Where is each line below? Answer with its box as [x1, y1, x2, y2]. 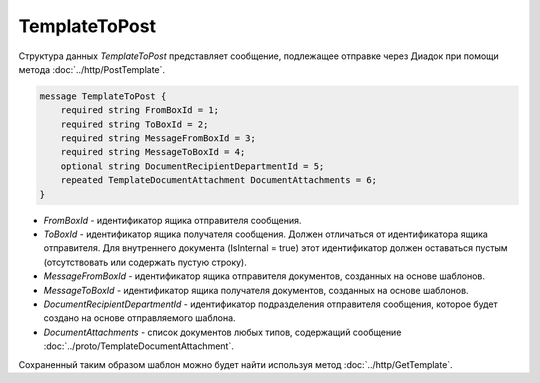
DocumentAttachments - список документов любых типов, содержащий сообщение [43, 326, 402, 338]
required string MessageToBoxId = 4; [60, 146, 246, 158]
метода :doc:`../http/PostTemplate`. [18, 63, 165, 75]
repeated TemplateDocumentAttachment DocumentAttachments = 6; [60, 175, 378, 186]
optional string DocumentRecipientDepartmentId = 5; [60, 160, 325, 172]
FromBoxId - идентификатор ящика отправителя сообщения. [43, 214, 302, 226]
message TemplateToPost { [39, 90, 167, 102]
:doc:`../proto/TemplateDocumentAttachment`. [43, 340, 234, 352]
